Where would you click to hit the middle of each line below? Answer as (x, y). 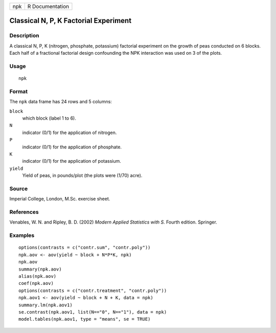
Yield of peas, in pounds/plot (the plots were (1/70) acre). (82, 175)
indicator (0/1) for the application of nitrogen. (70, 132)
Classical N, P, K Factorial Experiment (71, 21)
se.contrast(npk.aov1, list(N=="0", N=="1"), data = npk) (93, 312)
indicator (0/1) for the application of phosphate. (72, 147)
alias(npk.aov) (38, 276)
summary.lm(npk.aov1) (45, 305)
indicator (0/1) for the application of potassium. (72, 161)
